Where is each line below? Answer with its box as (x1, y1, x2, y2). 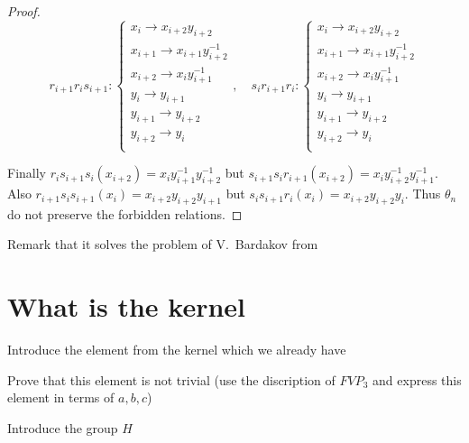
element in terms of (7, 388, 115, 407)
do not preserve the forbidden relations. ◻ (7, 204, 243, 223)
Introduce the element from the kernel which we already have (7, 340, 346, 359)
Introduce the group (7, 418, 118, 437)
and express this (372, 370, 462, 389)
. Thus (404, 184, 441, 203)
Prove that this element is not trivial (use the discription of (7, 370, 336, 389)
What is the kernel (7, 288, 246, 325)
